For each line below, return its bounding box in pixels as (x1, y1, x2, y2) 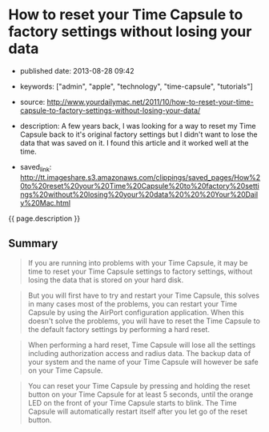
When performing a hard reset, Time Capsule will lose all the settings (27, 340, 256, 350)
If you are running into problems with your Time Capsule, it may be (27, 258, 248, 267)
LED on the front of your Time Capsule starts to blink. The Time (27, 398, 238, 407)
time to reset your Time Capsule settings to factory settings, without (27, 266, 253, 276)
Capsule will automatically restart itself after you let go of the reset (27, 406, 248, 416)
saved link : (19, 162, 52, 174)
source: (19, 97, 46, 106)
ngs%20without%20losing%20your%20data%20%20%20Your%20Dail (19, 190, 259, 199)
